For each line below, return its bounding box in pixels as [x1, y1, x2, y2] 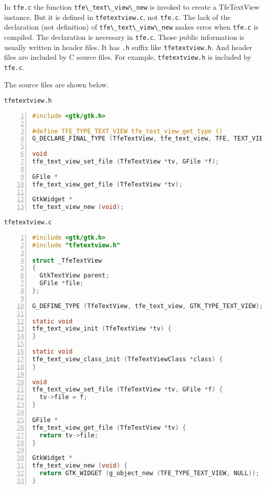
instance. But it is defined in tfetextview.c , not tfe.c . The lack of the [4, 11, 231, 22]
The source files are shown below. [4, 79, 109, 89]
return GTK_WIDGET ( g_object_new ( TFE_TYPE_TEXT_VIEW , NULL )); [39, 470, 259, 477]
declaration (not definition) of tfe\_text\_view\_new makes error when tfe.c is [4, 21, 259, 32]
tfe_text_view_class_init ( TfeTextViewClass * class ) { [32, 355, 223, 363]
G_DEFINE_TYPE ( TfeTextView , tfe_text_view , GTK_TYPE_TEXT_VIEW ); [32, 302, 263, 310]
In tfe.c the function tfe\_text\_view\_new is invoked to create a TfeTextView [4, 2, 260, 12]
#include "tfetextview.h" [32, 241, 120, 249]
